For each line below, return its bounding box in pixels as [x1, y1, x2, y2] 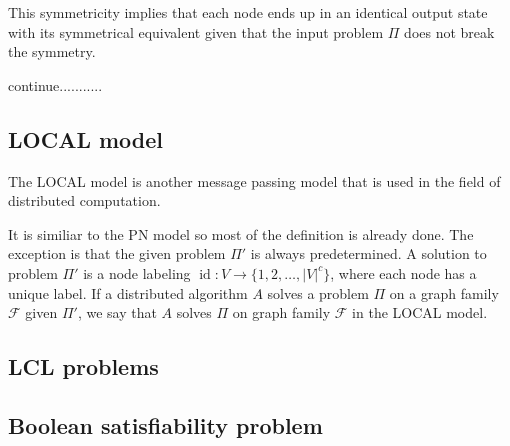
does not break [404, 21, 495, 42]
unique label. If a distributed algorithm [8, 282, 248, 303]
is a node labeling [83, 262, 191, 283]
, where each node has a [330, 262, 477, 283]
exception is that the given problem [8, 243, 226, 264]
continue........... [8, 74, 103, 95]
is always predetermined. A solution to [250, 243, 487, 264]
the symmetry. [8, 41, 96, 62]
